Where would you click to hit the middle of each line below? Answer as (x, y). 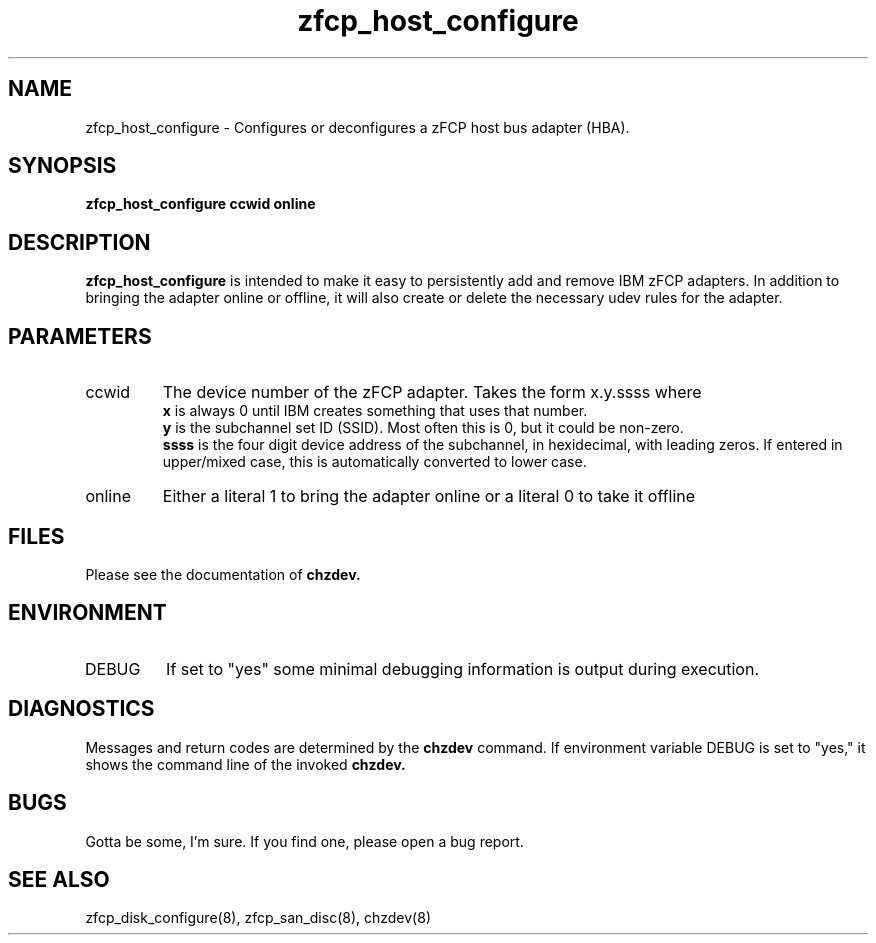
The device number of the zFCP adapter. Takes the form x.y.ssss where (432, 392)
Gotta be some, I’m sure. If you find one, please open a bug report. (304, 841)
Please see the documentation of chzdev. (223, 574)
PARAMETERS (80, 336)
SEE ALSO (59, 879)
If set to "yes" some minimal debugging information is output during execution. (463, 668)
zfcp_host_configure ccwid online (200, 204)
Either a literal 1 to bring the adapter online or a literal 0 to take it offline (429, 496)
